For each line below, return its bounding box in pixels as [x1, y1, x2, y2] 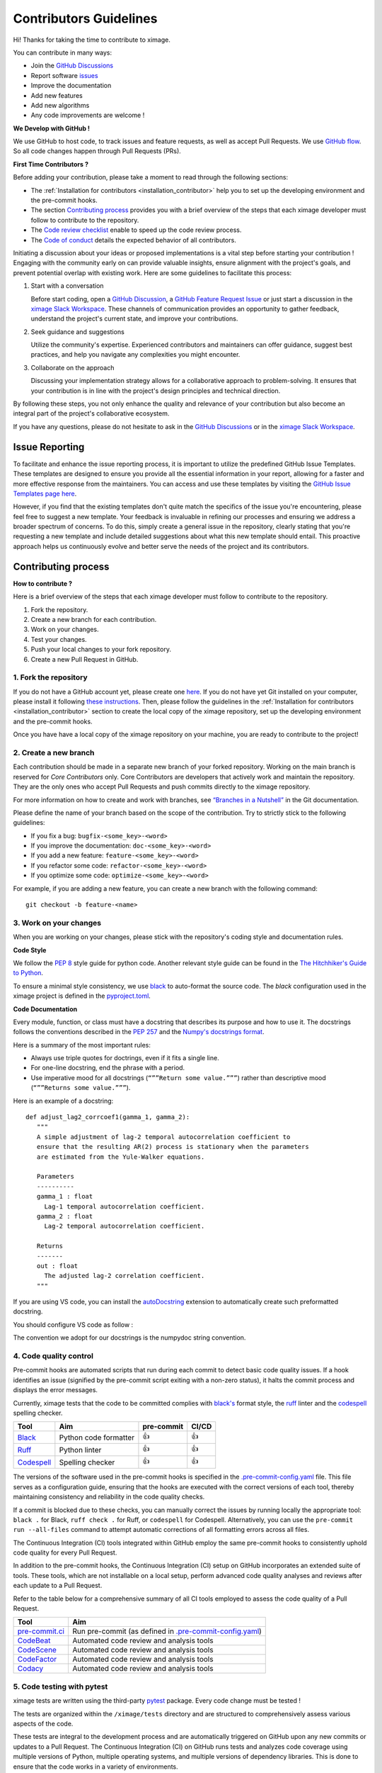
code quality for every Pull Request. [13, 1548, 117, 1557]
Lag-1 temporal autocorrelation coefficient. [44, 1202, 205, 1211]
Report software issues [30, 71, 98, 79]
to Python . [13, 969, 44, 977]
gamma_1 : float [36, 1192, 93, 1201]
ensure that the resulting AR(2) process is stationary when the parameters [36, 1143, 309, 1151]
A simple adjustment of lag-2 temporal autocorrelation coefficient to [36, 1133, 291, 1141]
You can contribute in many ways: [13, 48, 112, 57]
